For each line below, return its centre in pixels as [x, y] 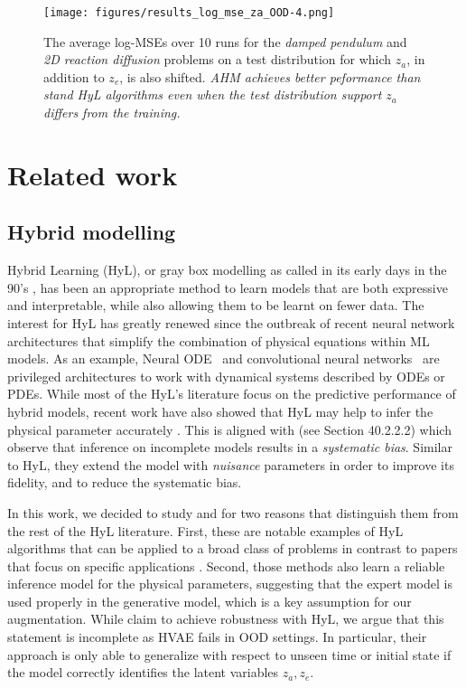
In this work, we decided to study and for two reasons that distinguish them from [233, 512]
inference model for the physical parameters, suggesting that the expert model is [230, 584]
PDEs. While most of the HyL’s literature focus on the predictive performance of [232, 394]
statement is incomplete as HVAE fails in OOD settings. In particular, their [217, 637]
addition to [74, 76]
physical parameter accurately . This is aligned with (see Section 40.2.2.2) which [229, 429]
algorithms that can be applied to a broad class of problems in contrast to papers [233, 548]
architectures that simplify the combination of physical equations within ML [219, 340]
